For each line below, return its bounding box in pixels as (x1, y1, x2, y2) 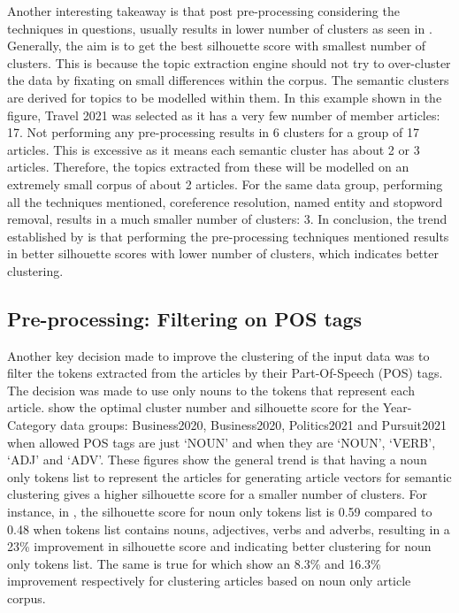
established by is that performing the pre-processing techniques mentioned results (7, 226, 449, 245)
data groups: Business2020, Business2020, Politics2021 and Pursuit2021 (60, 416, 448, 434)
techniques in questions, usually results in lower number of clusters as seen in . (7, 19, 432, 37)
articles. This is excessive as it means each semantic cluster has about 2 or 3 (7, 140, 420, 158)
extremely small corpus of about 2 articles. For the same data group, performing (7, 174, 443, 193)
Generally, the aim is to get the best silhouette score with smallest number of (7, 36, 426, 55)
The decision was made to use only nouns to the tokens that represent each (7, 380, 415, 399)
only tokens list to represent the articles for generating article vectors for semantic (7, 467, 452, 486)
